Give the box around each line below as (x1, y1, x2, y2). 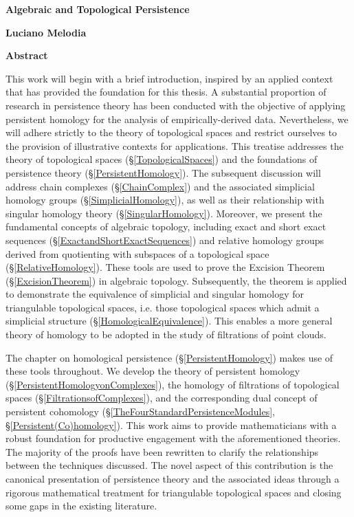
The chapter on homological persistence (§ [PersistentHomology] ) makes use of (5, 350, 333, 364)
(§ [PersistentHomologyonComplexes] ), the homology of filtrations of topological (5, 377, 340, 391)
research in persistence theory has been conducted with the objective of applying (5, 98, 346, 112)
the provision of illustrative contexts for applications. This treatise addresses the (5, 138, 344, 153)
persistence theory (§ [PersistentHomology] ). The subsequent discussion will (5, 165, 321, 179)
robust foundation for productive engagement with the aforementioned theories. (5, 431, 341, 445)
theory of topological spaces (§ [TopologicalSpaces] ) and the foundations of (5, 152, 318, 166)
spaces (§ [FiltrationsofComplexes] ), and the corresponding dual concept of (5, 390, 318, 405)
